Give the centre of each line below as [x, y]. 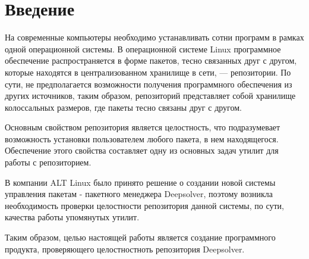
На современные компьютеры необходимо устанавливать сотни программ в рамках [154, 37]
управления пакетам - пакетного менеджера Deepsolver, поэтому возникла [139, 194]
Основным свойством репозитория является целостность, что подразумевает [143, 127]
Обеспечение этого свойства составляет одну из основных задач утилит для [142, 150]
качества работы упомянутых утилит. [72, 217]
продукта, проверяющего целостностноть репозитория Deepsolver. [125, 249]
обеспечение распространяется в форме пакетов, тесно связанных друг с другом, [151, 60]
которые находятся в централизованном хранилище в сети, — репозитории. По [148, 72]
